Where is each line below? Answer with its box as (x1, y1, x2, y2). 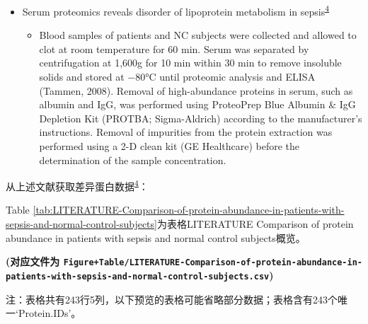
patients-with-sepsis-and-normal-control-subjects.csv (6, 271, 270, 282)
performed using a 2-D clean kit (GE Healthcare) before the (39, 139, 300, 153)
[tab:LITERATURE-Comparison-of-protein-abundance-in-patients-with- (33, 202, 345, 217)
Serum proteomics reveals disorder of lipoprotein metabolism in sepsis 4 (22, 2, 330, 18)
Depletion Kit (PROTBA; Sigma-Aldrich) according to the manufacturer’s (39, 110, 362, 125)
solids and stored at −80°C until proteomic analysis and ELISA (39, 69, 316, 84)
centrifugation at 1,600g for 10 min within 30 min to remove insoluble (39, 55, 342, 70)
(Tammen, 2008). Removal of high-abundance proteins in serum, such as (39, 83, 353, 98)
